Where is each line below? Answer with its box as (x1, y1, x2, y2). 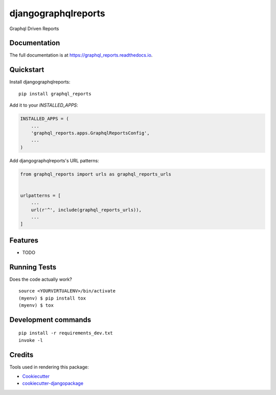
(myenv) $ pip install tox (18, 295, 86, 301)
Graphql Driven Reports (9, 26, 59, 32)
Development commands (9, 315, 91, 324)
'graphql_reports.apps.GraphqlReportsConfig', (31, 130, 150, 136)
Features (9, 236, 38, 244)
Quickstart (9, 65, 44, 74)
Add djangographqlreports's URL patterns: (9, 157, 99, 163)
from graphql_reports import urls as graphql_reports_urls (20, 171, 171, 177)
